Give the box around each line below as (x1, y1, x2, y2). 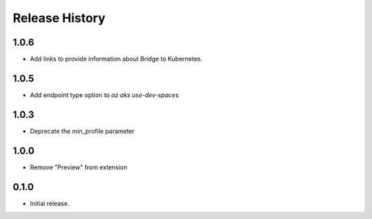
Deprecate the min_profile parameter (30, 127, 135, 135)
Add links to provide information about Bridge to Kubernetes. (30, 55, 203, 63)
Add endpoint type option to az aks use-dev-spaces (30, 90, 179, 99)
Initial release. (30, 199, 70, 207)
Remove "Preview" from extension (30, 163, 127, 171)
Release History (12, 10, 106, 25)
